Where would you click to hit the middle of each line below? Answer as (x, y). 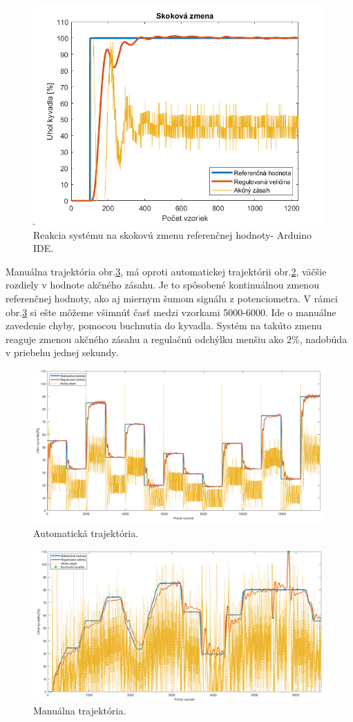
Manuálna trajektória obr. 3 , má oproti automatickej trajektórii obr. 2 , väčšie (166, 271)
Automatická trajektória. (86, 533)
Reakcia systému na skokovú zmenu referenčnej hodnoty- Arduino (173, 234)
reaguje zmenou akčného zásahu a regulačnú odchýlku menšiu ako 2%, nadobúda (176, 339)
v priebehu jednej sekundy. (62, 352)
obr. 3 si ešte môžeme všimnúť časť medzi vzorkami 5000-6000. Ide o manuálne (171, 312)
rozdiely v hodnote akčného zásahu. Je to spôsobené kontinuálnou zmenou (162, 285)
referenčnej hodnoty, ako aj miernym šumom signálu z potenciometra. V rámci (172, 298)
